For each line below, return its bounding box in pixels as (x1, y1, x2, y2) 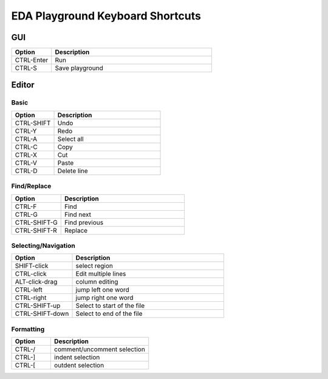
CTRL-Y (15, 126, 37, 135)
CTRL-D (15, 166, 38, 175)
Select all (57, 134, 84, 143)
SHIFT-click (15, 262, 49, 270)
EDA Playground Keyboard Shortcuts (11, 9, 202, 22)
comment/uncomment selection (53, 345, 145, 353)
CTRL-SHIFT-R (15, 226, 57, 234)
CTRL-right (15, 293, 47, 302)
